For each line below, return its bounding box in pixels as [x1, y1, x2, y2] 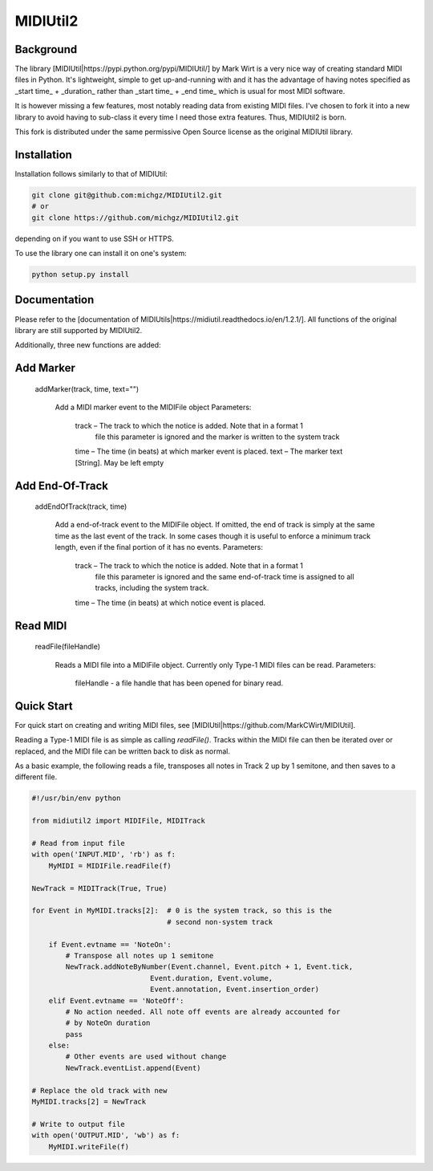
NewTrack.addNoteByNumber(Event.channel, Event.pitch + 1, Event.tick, [65, 962, 354, 971]
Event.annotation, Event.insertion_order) [149, 985, 320, 994]
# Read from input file [31, 839, 126, 848]
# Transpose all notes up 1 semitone [65, 951, 214, 960]
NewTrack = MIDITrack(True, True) [31, 884, 168, 892]
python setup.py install [31, 270, 130, 279]
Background [14, 43, 78, 56]
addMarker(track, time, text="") [34, 384, 140, 393]
